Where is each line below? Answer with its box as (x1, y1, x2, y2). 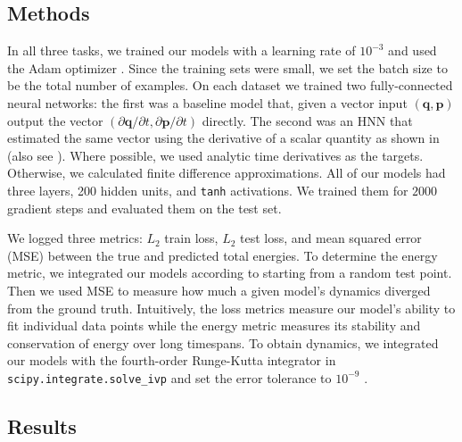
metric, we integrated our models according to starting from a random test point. (7, 263, 452, 282)
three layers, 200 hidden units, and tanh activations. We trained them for (7, 180, 408, 199)
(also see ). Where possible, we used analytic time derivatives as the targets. (7, 146, 424, 164)
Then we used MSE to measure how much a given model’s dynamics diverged (7, 280, 431, 299)
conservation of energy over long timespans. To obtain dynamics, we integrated (7, 333, 439, 352)
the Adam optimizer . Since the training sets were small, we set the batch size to (7, 58, 448, 77)
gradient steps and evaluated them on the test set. (7, 198, 282, 217)
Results (7, 413, 77, 439)
